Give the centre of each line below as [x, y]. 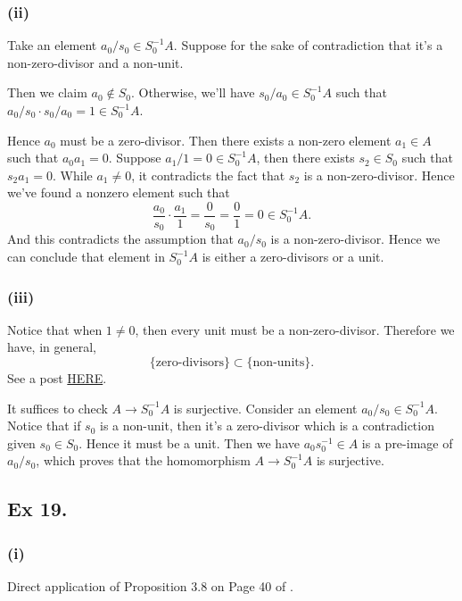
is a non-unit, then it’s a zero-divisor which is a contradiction [267, 426]
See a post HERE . [57, 378]
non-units [279, 363]
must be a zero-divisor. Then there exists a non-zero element [226, 140]
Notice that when [55, 329]
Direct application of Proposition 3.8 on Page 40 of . [150, 586]
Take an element [52, 45]
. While [73, 175]
